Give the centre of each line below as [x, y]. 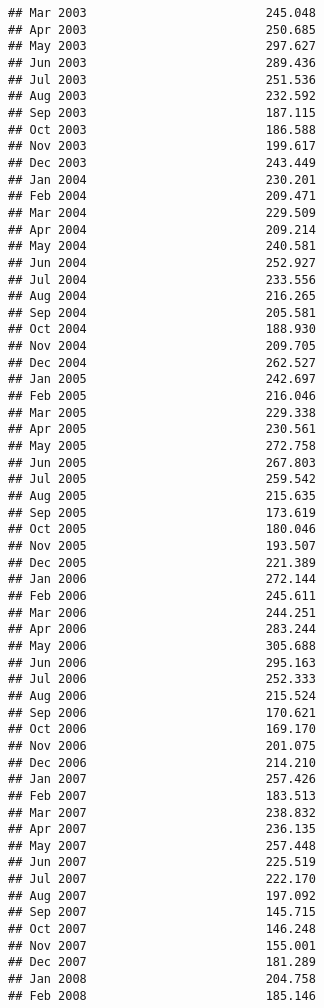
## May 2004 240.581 [162, 246]
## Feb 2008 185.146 [162, 995]
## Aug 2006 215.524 [162, 695]
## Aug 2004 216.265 [162, 296]
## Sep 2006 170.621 [162, 712]
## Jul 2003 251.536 [162, 79]
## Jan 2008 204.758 [162, 979]
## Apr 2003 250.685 [162, 29]
